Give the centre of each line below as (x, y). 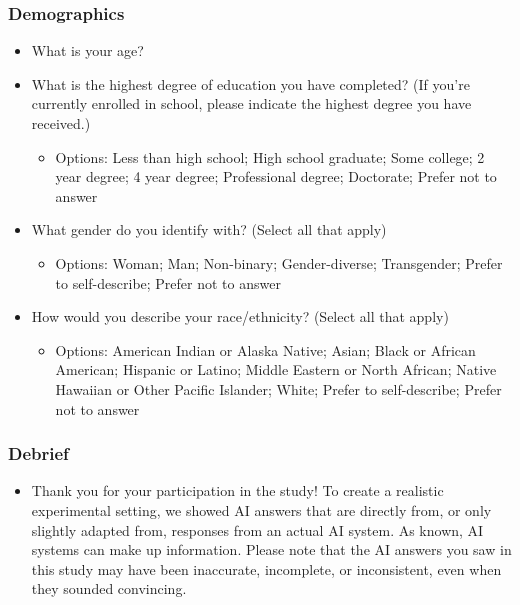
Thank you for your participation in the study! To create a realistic (237, 490)
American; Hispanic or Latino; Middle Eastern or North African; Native (276, 369)
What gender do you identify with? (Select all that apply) (209, 229)
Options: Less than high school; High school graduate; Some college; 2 (270, 156)
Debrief (38, 453)
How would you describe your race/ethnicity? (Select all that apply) (240, 316)
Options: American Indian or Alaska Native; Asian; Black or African (265, 349)
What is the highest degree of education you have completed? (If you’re (250, 83)
